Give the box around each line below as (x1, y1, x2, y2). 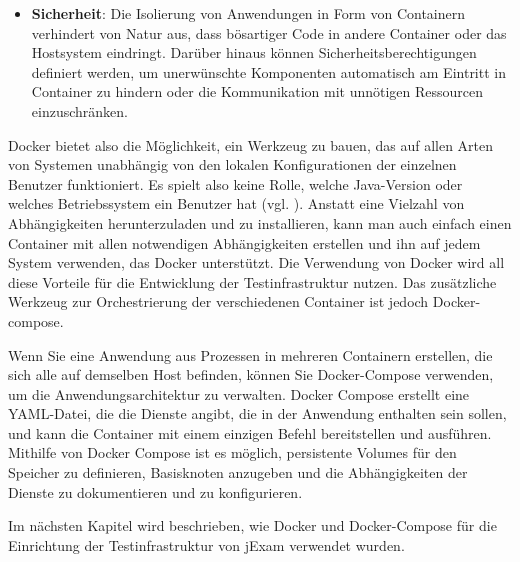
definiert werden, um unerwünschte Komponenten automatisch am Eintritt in (31, 61, 506, 82)
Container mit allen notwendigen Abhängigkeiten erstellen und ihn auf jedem (8, 232, 481, 253)
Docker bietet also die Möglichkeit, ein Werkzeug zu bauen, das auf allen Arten (8, 134, 494, 155)
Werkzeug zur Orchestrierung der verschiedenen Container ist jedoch (8, 291, 429, 312)
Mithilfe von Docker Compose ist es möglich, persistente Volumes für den (8, 442, 457, 463)
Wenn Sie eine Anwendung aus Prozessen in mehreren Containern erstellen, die (8, 344, 493, 365)
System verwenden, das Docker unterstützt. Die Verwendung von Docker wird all (8, 252, 505, 273)
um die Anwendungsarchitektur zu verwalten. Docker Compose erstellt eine (8, 383, 470, 404)
